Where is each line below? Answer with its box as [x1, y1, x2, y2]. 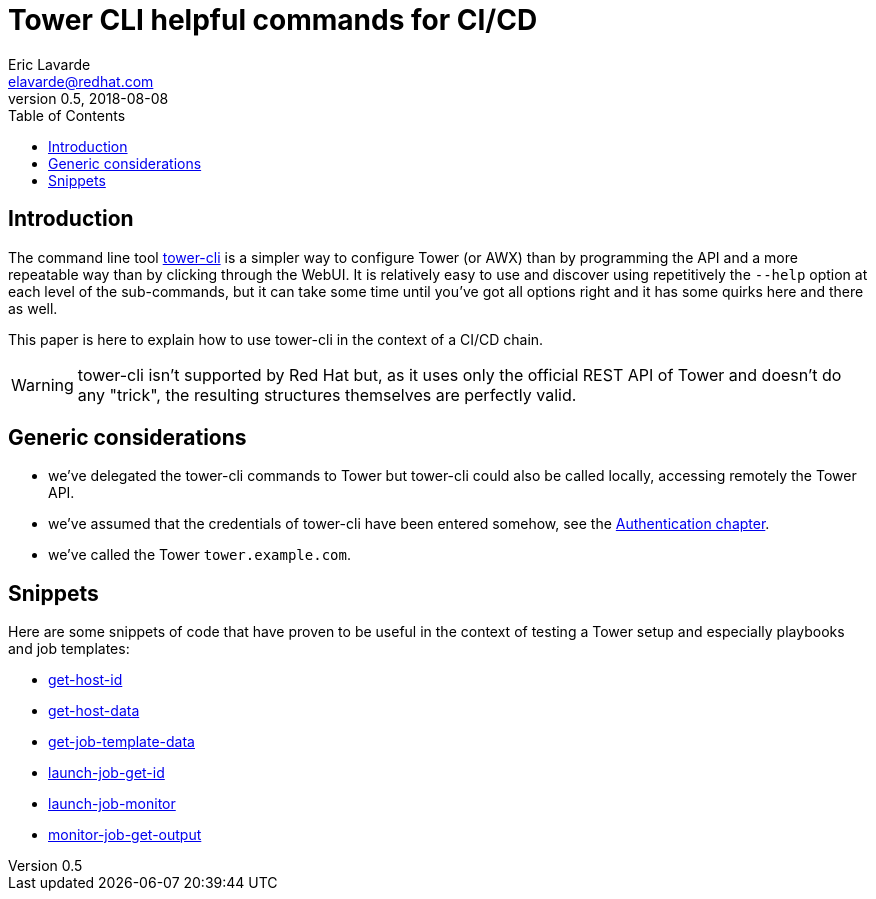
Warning [11, 374, 74, 395]
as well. [8, 299, 58, 317]
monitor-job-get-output [48, 826, 202, 844]
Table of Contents [8, 106, 126, 124]
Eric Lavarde [8, 55, 91, 73]
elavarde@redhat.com [8, 72, 154, 90]
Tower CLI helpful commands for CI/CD [8, 3, 538, 37]
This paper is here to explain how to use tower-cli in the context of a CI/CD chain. [8, 330, 544, 348]
